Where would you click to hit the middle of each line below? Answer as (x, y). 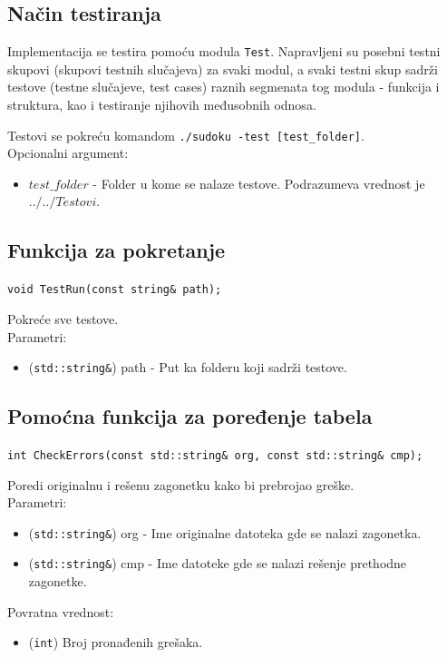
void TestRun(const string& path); (115, 290)
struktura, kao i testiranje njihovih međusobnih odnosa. (162, 105)
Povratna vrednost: (61, 611)
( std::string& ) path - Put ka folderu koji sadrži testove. (188, 367)
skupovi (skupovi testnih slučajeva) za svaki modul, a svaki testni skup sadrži (223, 69)
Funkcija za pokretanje (117, 250)
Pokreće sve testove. (63, 318)
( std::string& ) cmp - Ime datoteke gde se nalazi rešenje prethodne (218, 563)
